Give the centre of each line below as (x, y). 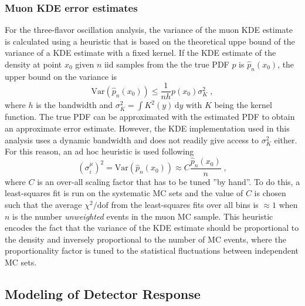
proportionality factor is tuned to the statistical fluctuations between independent (152, 250)
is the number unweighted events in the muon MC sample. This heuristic (143, 216)
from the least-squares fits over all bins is (185, 205)
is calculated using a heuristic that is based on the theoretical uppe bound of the (150, 41)
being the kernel (243, 105)
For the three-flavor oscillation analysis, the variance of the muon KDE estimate (149, 30)
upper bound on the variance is (61, 76)
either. (286, 139)
